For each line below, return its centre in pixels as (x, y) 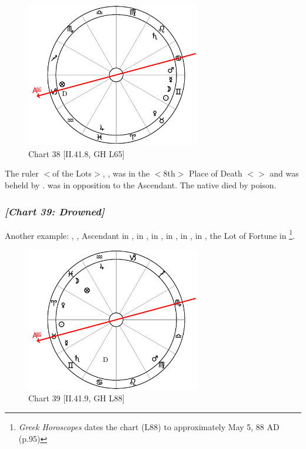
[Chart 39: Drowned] (55, 211)
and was (284, 173)
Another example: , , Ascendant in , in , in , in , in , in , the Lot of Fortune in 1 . (150, 234)
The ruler (22, 173)
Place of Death (216, 173)
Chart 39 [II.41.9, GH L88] (76, 398)
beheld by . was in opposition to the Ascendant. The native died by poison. (141, 185)
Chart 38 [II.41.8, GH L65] (76, 153)
